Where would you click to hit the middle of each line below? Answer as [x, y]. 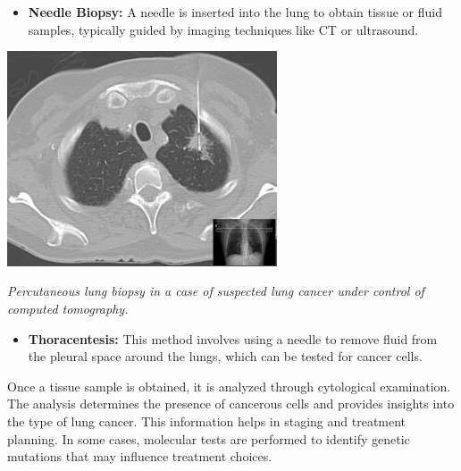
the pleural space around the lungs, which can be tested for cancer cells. [225, 356]
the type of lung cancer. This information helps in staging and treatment [207, 421]
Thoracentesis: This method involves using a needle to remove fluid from [233, 338]
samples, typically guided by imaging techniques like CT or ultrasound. [223, 29]
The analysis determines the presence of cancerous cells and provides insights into [231, 404]
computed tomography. [68, 309]
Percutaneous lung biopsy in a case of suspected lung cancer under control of [216, 291]
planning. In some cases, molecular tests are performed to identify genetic [209, 438]
